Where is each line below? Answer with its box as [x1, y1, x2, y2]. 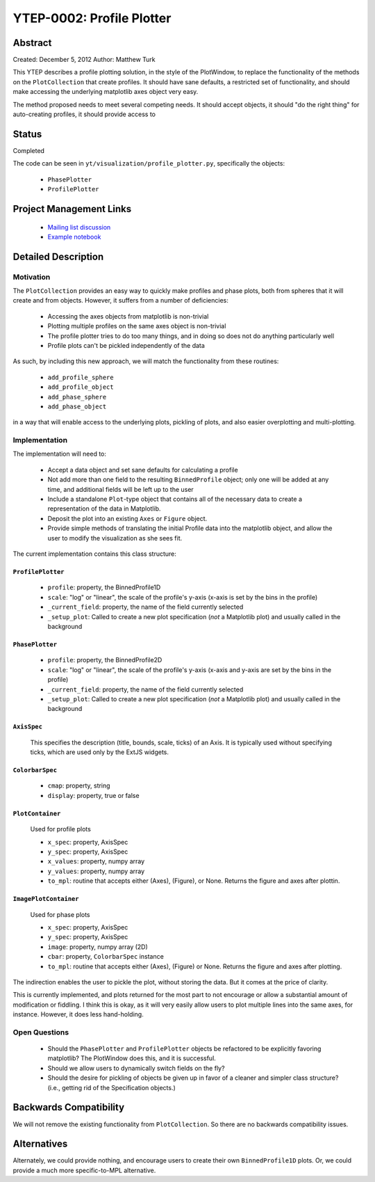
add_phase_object [47, 402, 107, 410]
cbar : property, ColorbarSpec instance [47, 952, 165, 961]
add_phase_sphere [47, 393, 107, 401]
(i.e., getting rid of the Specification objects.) [47, 1083, 176, 1092]
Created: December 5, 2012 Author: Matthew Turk [12, 56, 156, 64]
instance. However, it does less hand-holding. [12, 1010, 144, 1019]
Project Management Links [12, 202, 132, 215]
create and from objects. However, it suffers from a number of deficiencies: [12, 296, 229, 305]
